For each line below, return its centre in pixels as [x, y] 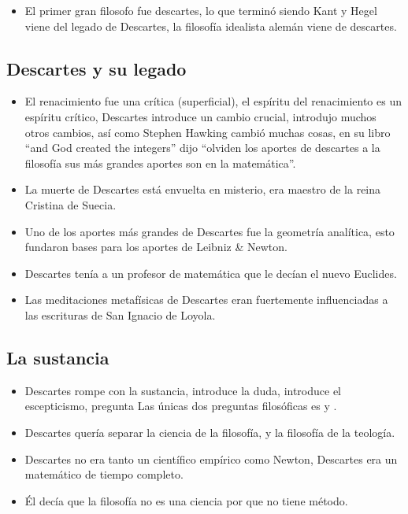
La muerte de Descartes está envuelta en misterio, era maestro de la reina [203, 189]
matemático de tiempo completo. [104, 474]
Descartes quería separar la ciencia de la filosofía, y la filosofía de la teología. [210, 432]
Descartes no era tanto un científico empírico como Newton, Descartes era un [211, 459]
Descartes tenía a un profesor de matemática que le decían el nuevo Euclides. [211, 273]
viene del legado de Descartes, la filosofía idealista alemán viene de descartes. [211, 26]
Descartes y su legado [96, 68]
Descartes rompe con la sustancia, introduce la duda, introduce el [183, 390]
